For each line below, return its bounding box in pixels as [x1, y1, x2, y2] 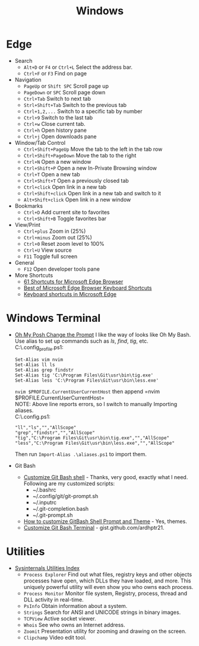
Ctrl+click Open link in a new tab [23, 183, 107, 191]
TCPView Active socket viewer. [23, 615, 96, 622]
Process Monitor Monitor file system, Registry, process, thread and [23, 590, 188, 597]
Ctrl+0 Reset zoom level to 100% [23, 240, 105, 247]
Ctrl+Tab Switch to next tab [23, 95, 91, 102]
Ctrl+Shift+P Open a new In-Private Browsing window [23, 164, 157, 172]
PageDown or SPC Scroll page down [23, 88, 106, 96]
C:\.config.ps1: [14, 413, 50, 420]
